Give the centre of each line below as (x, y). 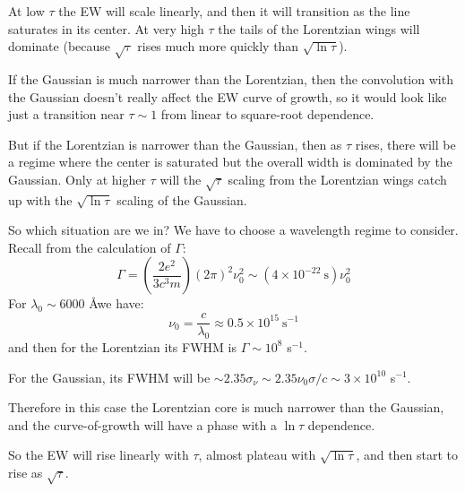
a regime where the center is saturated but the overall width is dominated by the (230, 162)
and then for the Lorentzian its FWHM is (122, 346)
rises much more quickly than (218, 46)
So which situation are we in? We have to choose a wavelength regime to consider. (233, 230)
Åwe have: (116, 303)
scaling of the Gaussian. (182, 199)
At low (26, 11)
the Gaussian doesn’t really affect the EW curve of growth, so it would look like (228, 96)
